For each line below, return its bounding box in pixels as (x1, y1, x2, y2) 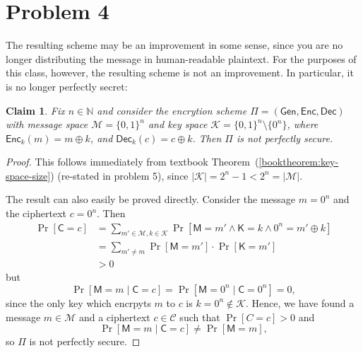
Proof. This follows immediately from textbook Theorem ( (6, 154, 259, 169)
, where (287, 117, 319, 132)
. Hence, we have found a (246, 295, 355, 310)
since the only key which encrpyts (6, 295, 151, 310)
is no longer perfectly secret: (6, 79, 128, 93)
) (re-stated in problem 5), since (50, 168, 189, 183)
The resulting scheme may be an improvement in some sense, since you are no (6, 37, 343, 52)
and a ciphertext (78, 309, 150, 324)
